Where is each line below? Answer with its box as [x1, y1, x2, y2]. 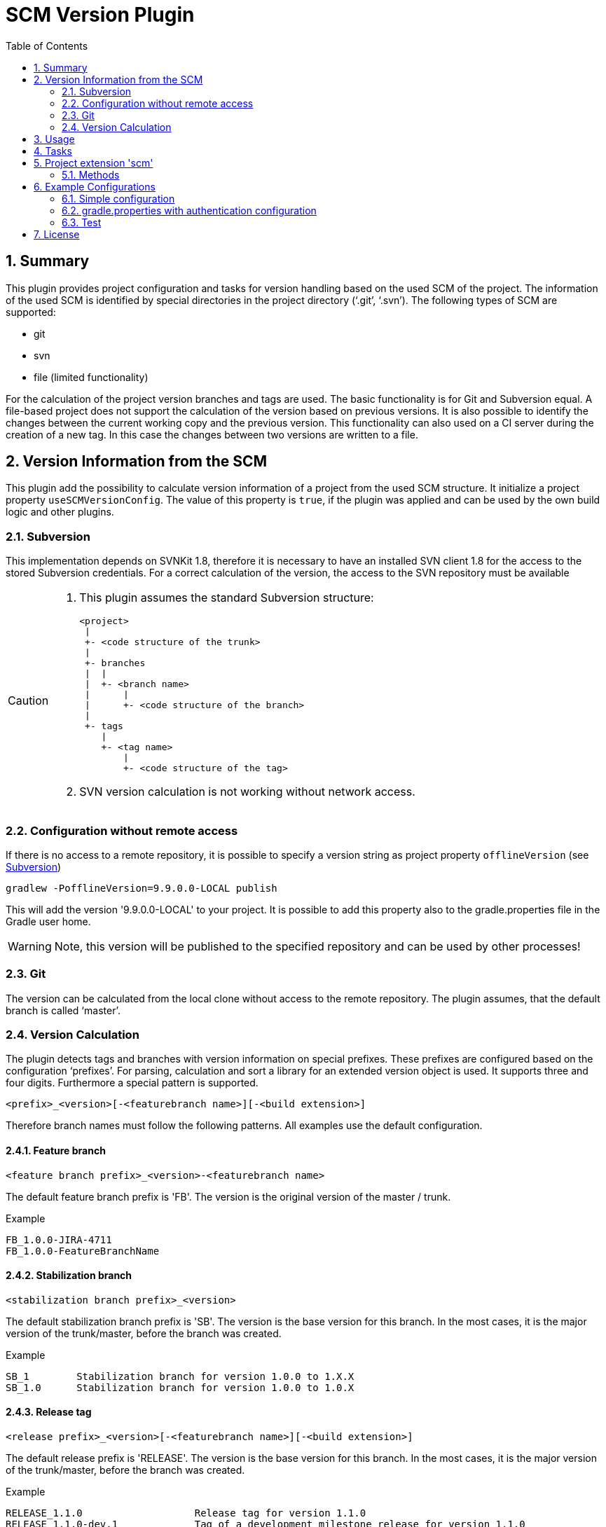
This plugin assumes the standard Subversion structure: [79, 590, 374, 605]
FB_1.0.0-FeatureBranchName [6, 1245, 160, 1257]
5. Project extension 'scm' [34, 156, 153, 169]
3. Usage [34, 132, 75, 145]
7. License [34, 228, 80, 240]
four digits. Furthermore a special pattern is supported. [6, 1077, 259, 1089]
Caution [8, 693, 49, 707]
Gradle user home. [6, 915, 91, 927]
